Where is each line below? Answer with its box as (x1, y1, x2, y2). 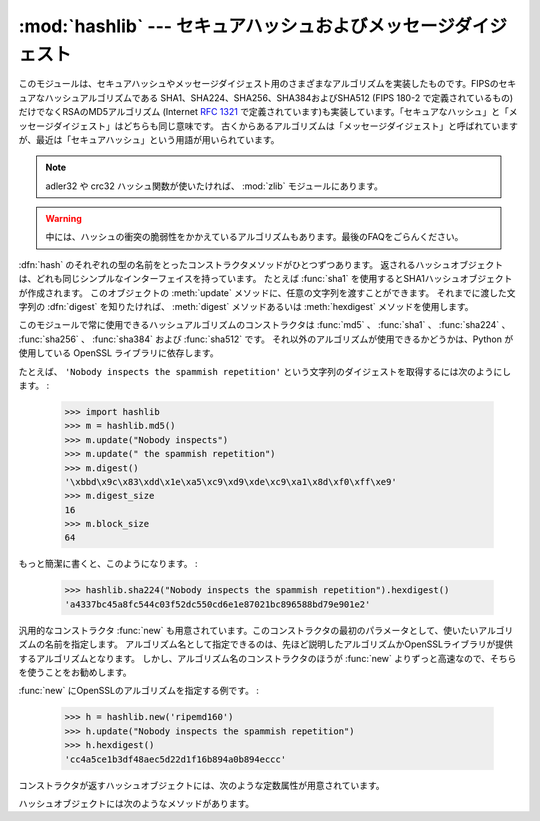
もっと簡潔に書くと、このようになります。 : (18, 558, 199, 570)
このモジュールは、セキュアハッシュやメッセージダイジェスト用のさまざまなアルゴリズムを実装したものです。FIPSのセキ (18, 78, 517, 90)
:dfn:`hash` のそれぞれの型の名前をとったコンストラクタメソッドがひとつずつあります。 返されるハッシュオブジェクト (18, 258, 504, 270)
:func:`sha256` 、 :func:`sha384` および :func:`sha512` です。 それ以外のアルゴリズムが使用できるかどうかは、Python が (18, 333, 514, 345)
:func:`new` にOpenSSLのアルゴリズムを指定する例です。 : (18, 685, 260, 697)
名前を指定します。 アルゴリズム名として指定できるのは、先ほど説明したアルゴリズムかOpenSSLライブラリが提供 (44, 638, 514, 650)
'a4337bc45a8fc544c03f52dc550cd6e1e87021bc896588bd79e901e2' (64, 598, 371, 610)
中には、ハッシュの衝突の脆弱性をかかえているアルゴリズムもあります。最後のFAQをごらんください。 (45, 231, 464, 243)
